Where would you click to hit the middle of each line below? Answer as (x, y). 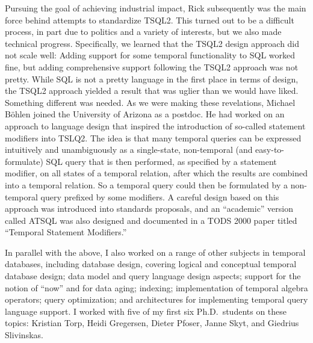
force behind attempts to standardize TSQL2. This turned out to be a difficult (150, 20)
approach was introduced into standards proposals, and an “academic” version (149, 209)
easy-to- (270, 150)
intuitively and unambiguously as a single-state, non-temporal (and (129, 150)
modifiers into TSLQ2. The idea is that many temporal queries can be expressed (153, 138)
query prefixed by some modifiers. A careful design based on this (160, 196)
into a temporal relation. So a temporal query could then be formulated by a (147, 184)
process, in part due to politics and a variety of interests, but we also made (143, 32)
